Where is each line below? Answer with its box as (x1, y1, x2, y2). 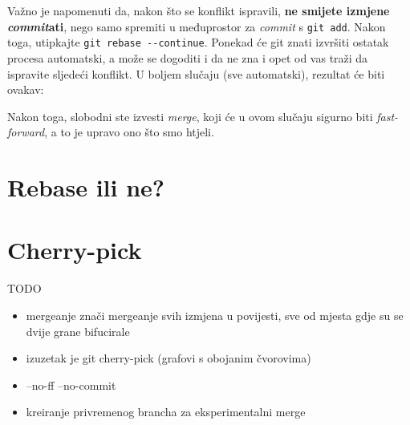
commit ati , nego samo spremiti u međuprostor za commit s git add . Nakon (7, 18, 386, 34)
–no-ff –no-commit (26, 376, 116, 393)
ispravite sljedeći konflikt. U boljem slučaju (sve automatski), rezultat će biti (7, 65, 385, 82)
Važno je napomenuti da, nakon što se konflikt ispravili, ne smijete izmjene (7, 2, 390, 18)
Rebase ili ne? (7, 171, 165, 204)
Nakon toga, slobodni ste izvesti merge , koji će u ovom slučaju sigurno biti (7, 107, 373, 124)
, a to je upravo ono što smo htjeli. (44, 123, 214, 140)
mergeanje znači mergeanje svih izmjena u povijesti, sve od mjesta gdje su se (26, 306, 404, 323)
